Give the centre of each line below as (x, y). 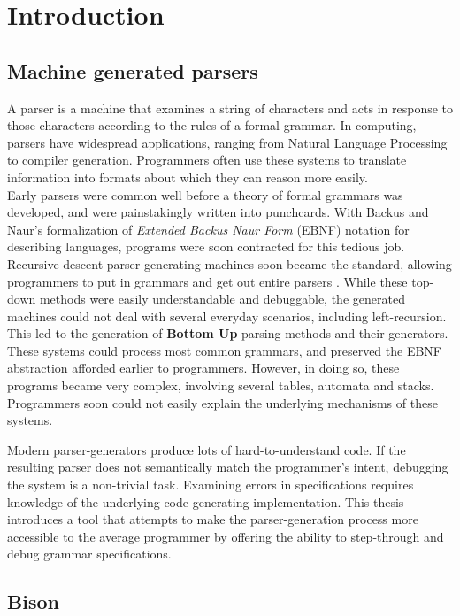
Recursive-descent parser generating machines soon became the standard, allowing (230, 263)
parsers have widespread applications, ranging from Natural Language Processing (227, 142)
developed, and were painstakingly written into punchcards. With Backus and (218, 212)
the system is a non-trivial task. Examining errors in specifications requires (211, 485)
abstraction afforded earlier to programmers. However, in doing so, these (203, 368)
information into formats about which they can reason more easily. (188, 177)
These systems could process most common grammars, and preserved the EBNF (224, 350)
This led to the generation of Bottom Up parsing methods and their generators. (228, 333)
